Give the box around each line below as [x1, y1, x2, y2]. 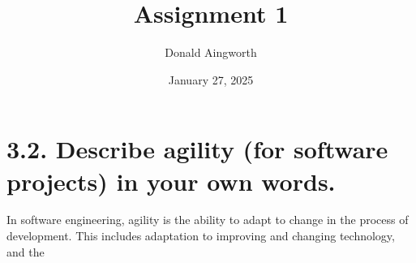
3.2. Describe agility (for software [6, 132, 388, 166]
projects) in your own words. [6, 164, 336, 197]
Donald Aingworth [165, 44, 257, 61]
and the [6, 243, 45, 260]
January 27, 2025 [168, 71, 254, 88]
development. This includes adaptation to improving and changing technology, [6, 227, 395, 244]
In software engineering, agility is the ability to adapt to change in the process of [6, 211, 409, 228]
